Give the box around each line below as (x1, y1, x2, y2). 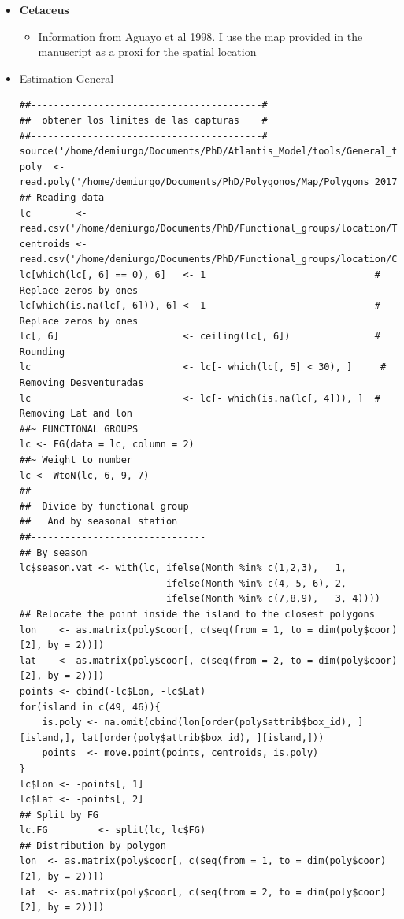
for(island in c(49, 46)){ (19, 701, 161, 713)
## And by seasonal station (19, 516, 178, 528)
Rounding (19, 346, 65, 358)
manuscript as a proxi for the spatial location (38, 43, 257, 60)
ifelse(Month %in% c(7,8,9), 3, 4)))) (165, 593, 380, 605)
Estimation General (19, 69, 114, 86)
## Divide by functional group (19, 500, 189, 512)
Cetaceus (19, 2, 69, 17)
